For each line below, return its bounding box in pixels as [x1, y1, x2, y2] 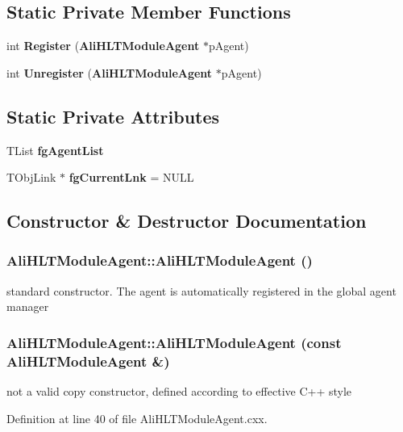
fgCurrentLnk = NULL [69, 169, 194, 186]
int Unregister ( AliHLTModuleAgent [6, 64, 213, 81]
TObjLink [6, 169, 56, 186]
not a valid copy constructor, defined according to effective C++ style [6, 383, 352, 400]
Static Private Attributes [6, 103, 220, 128]
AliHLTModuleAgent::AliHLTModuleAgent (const [6, 332, 342, 352]
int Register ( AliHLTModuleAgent [6, 37, 200, 54]
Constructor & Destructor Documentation [6, 208, 367, 233]
